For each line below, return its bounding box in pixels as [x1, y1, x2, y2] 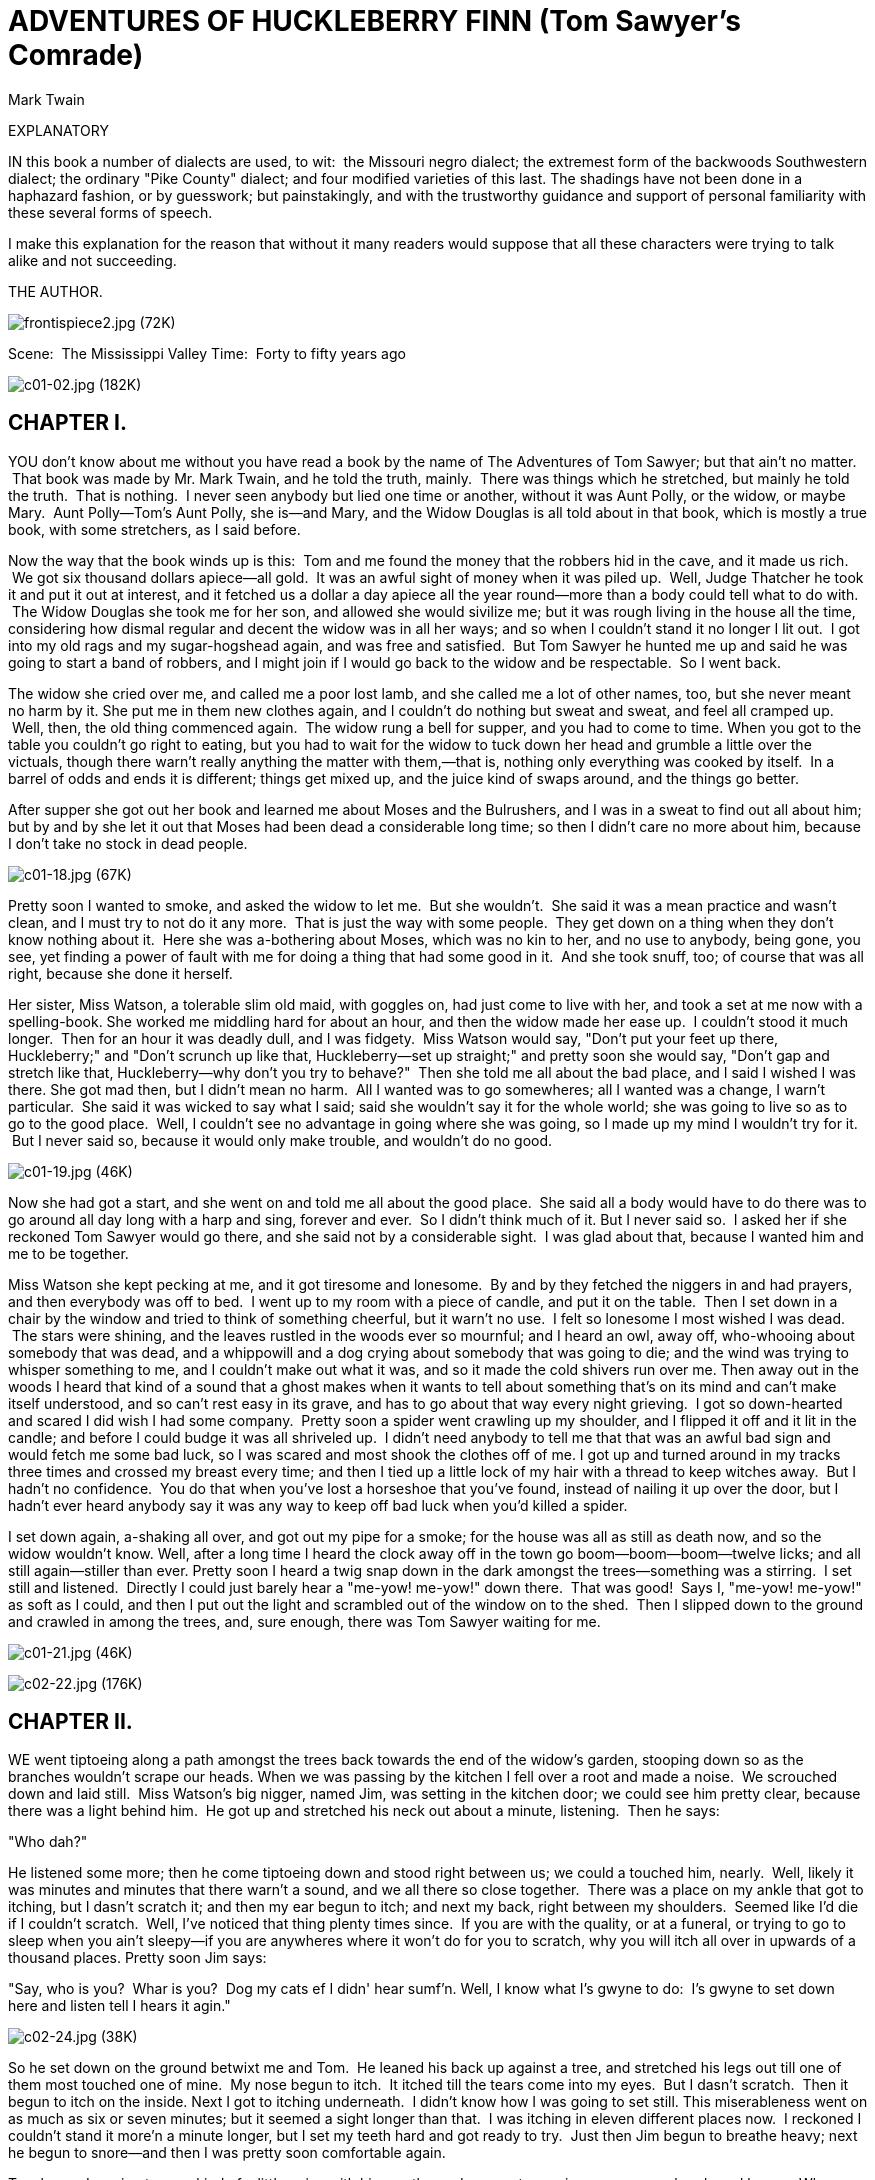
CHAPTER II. [8, 1709, 133, 1735]
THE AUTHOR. [8, 282, 103, 300]
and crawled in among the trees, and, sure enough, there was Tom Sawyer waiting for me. [8, 1612, 601, 1630]
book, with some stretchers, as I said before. [8, 520, 301, 538]
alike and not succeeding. [8, 251, 177, 269]
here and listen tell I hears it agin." [8, 1997, 231, 2015]
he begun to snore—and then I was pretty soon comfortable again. [8, 2144, 446, 2162]
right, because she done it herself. [8, 964, 233, 982]
